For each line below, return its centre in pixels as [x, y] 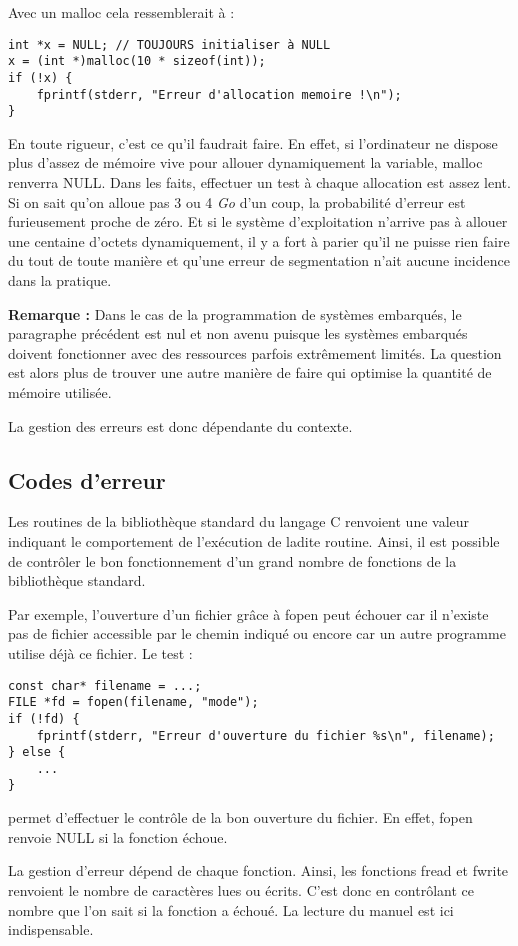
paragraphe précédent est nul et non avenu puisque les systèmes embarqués [238, 333]
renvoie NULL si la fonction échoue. [118, 836]
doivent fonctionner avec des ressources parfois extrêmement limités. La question [255, 352]
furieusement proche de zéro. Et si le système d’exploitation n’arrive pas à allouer [258, 221]
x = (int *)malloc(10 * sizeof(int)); [137, 61]
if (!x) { [40, 77]
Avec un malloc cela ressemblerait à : [121, 12]
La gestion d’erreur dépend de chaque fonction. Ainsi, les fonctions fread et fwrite [258, 870]
